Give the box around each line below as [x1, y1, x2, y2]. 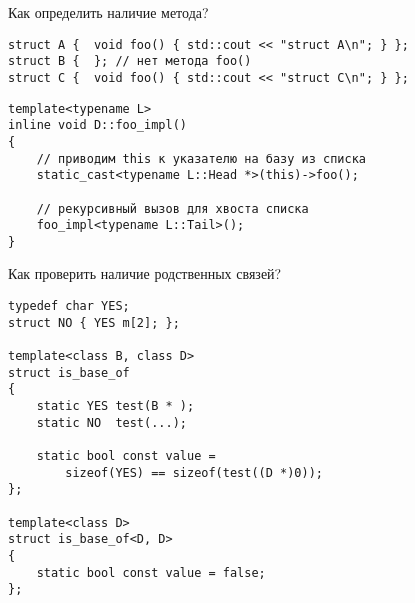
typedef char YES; [8, 299, 130, 314]
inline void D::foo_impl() [8, 118, 187, 133]
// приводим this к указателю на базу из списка [36, 151, 366, 166]
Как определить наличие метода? [8, 2, 209, 22]
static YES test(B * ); [36, 399, 195, 413]
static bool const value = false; [36, 565, 266, 580]
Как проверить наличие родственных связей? [8, 263, 282, 284]
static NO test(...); [36, 415, 187, 430]
